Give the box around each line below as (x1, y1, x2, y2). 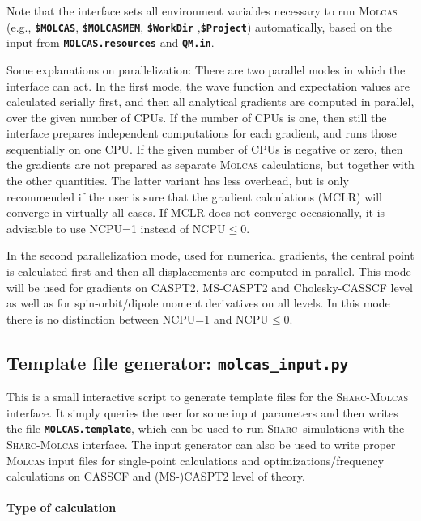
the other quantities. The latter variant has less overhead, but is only (6, 172, 349, 189)
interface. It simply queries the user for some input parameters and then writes (6, 404, 398, 421)
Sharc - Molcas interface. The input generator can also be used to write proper (6, 436, 396, 453)
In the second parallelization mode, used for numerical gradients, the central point (6, 247, 415, 264)
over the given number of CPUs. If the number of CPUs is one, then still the (6, 108, 387, 125)
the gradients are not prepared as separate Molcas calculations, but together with (6, 156, 415, 173)
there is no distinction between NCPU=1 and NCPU (6, 310, 269, 327)
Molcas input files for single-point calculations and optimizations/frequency (6, 451, 385, 468)
